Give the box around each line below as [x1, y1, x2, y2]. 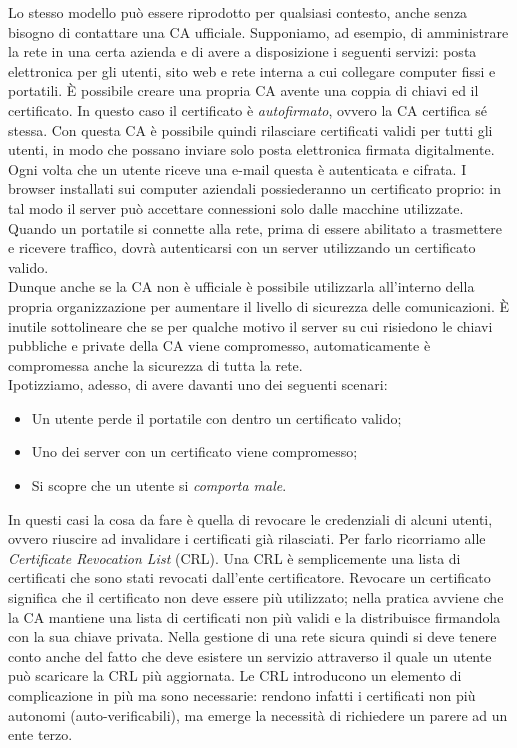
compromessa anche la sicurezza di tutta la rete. [8, 354, 303, 375]
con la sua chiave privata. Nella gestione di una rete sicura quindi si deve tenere [8, 626, 497, 647]
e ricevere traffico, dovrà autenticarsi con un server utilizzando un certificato [8, 237, 476, 258]
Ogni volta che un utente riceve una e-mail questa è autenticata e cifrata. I [8, 158, 467, 179]
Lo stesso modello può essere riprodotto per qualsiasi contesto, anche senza [8, 2, 468, 22]
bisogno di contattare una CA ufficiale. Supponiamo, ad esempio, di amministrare [8, 21, 509, 42]
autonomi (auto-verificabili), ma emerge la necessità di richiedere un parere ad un [8, 704, 508, 725]
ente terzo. [8, 724, 73, 745]
